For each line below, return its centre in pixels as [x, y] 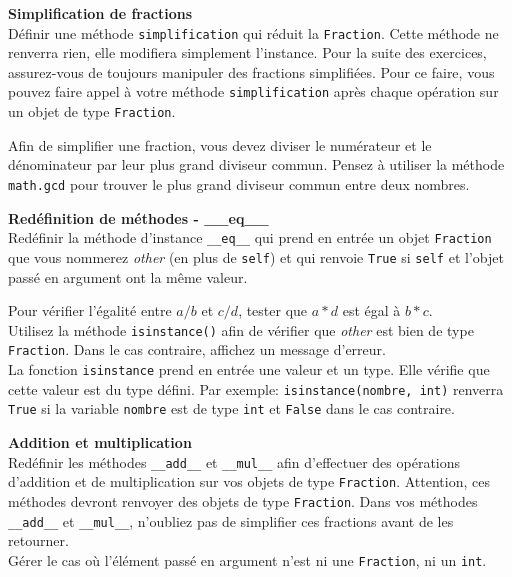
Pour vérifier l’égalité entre [90, 310]
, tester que [273, 310]
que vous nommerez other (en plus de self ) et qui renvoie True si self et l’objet [256, 256]
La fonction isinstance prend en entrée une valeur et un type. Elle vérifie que [249, 369]
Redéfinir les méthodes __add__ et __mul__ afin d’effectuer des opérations [234, 461]
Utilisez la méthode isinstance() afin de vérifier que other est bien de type [241, 329]
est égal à [371, 310]
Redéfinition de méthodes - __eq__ [138, 217]
